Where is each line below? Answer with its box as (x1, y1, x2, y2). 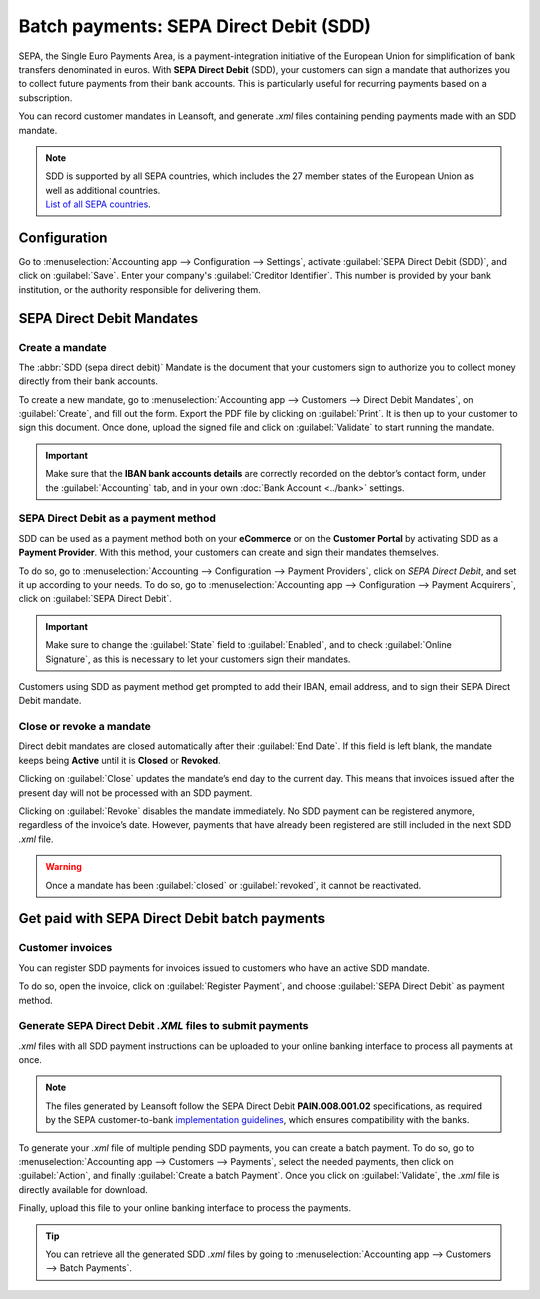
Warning (45, 861, 82, 873)
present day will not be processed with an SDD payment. (18, 786, 253, 799)
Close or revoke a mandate (18, 720, 152, 734)
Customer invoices (18, 941, 113, 955)
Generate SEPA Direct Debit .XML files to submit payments (18, 1019, 309, 1033)
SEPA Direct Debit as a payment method (18, 511, 217, 525)
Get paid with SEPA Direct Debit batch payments (18, 910, 326, 927)
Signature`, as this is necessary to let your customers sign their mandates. (45, 653, 351, 665)
